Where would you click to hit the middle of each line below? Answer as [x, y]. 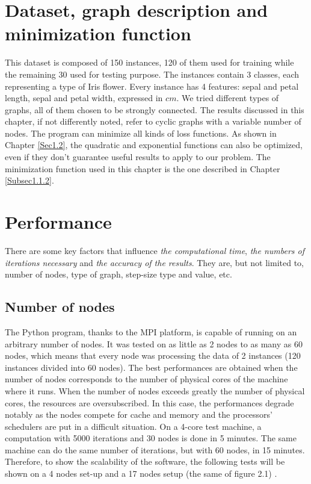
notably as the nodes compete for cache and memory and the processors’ [139, 414]
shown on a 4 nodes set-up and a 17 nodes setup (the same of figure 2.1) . [141, 473]
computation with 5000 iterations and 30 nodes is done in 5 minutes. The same [151, 438]
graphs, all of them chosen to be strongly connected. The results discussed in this [155, 109]
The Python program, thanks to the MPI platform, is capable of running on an [151, 331]
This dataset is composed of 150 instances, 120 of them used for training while [149, 62]
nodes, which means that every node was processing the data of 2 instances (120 [153, 355]
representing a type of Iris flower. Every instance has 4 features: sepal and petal [152, 86]
